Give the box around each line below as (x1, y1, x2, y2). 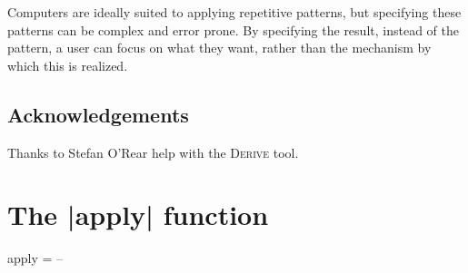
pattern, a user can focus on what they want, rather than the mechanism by (7, 38, 432, 57)
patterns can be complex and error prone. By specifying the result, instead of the (7, 20, 459, 39)
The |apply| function (7, 196, 269, 233)
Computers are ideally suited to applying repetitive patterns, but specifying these (7, 3, 462, 21)
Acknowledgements (7, 100, 189, 128)
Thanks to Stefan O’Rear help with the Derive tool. (7, 142, 299, 161)
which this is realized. (7, 55, 128, 74)
